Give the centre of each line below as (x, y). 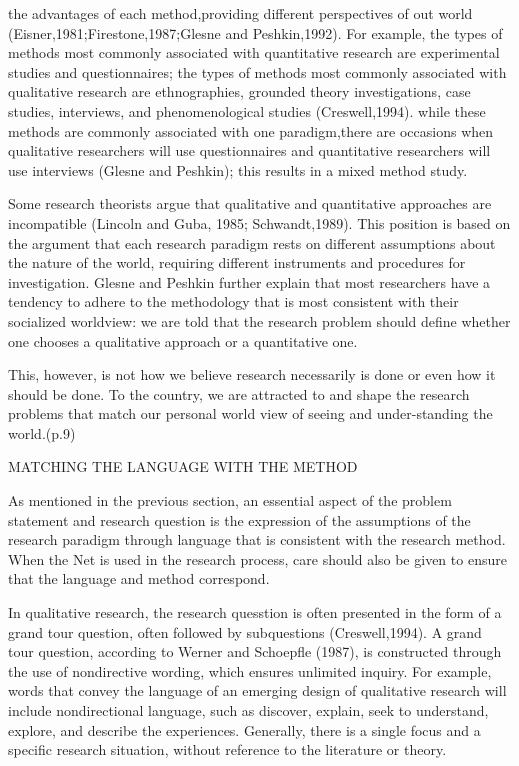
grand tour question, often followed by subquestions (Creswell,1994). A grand (245, 631)
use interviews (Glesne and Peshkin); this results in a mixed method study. (238, 169)
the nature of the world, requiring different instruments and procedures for (237, 262)
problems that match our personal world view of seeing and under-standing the (250, 413)
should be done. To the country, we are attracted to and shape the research (239, 393)
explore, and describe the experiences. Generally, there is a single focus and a (244, 729)
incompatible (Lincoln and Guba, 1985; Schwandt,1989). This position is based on (259, 222)
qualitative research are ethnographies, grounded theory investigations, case (239, 91)
